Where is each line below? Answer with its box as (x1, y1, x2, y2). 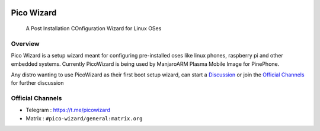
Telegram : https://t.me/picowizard (25, 107, 111, 114)
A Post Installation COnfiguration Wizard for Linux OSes (25, 25, 162, 32)
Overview (11, 39, 40, 47)
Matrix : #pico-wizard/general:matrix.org (25, 114, 143, 122)
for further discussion (11, 79, 65, 87)
